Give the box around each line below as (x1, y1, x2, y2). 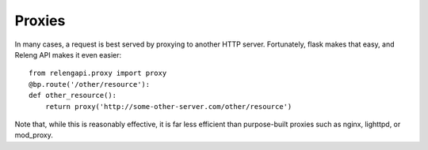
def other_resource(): (29, 91, 117, 100)
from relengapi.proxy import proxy (29, 69, 167, 78)
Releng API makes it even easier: (14, 50, 122, 59)
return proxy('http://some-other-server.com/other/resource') (44, 102, 292, 111)
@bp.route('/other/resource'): (29, 80, 151, 88)
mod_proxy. (14, 130, 53, 140)
